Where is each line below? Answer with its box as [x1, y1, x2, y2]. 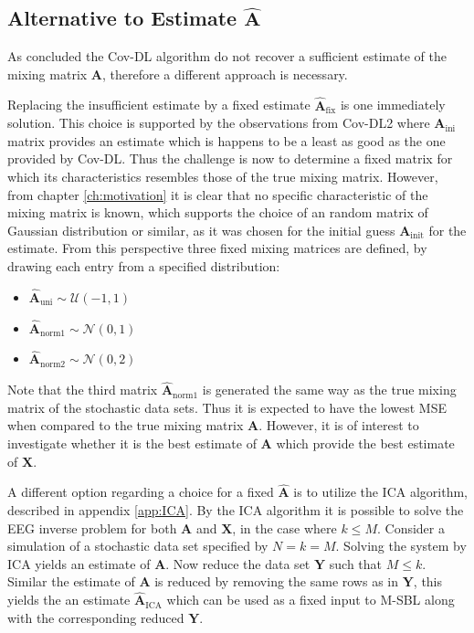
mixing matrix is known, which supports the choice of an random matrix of [7, 203, 428, 222]
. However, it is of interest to [258, 416, 419, 435]
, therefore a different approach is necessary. [102, 64, 348, 83]
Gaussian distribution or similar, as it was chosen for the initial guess [7, 220, 395, 239]
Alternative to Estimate [7, 4, 237, 32]
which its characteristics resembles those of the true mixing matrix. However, [7, 166, 438, 185]
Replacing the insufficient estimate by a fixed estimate [7, 95, 311, 114]
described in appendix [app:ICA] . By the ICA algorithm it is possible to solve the [7, 500, 464, 519]
